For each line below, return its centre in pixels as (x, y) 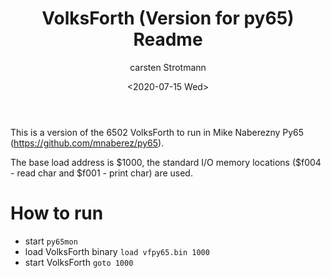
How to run (57, 213)
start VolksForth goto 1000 (79, 262)
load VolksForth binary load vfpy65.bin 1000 (117, 251)
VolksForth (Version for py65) (168, 18)
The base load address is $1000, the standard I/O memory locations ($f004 (166, 162)
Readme (168, 39)
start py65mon (51, 241)
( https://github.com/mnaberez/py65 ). (87, 143)
